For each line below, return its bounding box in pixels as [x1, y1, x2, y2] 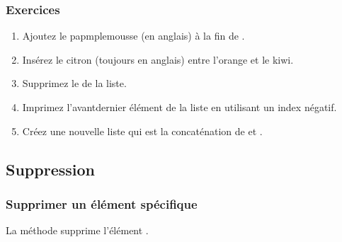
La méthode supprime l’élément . [6, 223, 149, 238]
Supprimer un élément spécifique [6, 195, 198, 212]
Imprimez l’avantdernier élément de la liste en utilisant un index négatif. [22, 100, 337, 114]
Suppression [6, 158, 95, 180]
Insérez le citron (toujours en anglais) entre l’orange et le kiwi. [22, 52, 294, 67]
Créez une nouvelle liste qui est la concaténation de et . [22, 123, 263, 138]
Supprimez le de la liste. [22, 76, 127, 91]
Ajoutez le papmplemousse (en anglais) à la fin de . [22, 28, 245, 43]
